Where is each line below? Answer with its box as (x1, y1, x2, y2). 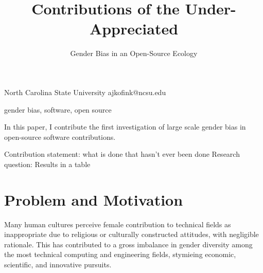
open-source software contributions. (4, 131, 116, 142)
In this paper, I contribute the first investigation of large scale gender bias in (4, 121, 246, 132)
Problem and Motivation (4, 189, 183, 210)
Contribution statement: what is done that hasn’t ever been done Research (4, 149, 240, 159)
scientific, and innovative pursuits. (4, 259, 112, 269)
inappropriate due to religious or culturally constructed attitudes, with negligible (4, 229, 259, 240)
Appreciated (89, 18, 179, 39)
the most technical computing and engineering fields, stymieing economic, (4, 249, 236, 260)
